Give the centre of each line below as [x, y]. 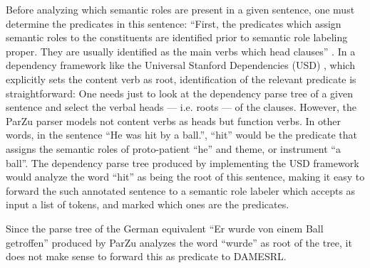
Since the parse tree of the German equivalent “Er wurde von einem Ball [165, 228]
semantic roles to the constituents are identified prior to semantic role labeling [177, 37]
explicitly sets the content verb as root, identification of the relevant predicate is [181, 79]
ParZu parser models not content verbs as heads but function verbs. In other [173, 120]
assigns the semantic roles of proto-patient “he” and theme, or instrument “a [173, 148]
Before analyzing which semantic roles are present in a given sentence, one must [180, 9]
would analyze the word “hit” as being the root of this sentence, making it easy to [185, 177]
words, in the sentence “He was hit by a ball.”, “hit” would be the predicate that [181, 135]
